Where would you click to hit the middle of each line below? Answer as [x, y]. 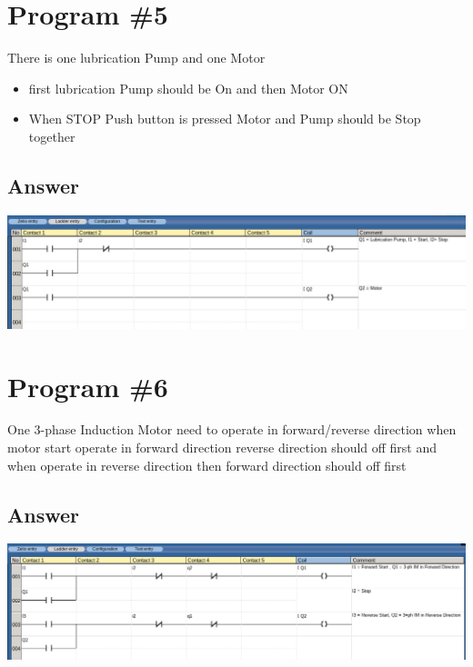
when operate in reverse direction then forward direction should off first [207, 465]
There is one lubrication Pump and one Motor [136, 58]
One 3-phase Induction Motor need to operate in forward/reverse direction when [232, 429]
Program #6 [88, 386]
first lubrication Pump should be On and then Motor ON [188, 88]
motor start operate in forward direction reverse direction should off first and [222, 448]
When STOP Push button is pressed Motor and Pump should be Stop [225, 119]
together [52, 136]
